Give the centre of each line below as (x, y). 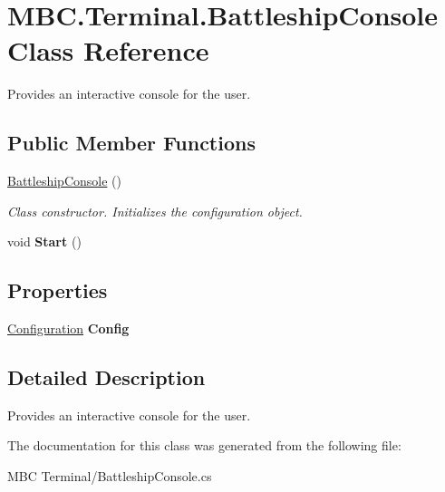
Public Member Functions (131, 143)
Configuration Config (68, 328)
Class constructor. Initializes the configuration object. (155, 211)
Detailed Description (106, 377)
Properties (58, 290)
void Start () (44, 241)
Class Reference (108, 50)
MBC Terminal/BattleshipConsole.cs (110, 476)
